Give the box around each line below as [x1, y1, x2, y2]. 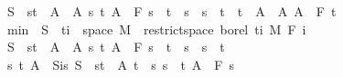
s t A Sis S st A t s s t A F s [6, 54, 234, 73]
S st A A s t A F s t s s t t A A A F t [6, 2, 337, 20]
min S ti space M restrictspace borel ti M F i [6, 19, 306, 38]
